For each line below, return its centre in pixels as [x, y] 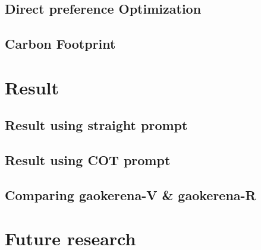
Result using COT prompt [88, 160]
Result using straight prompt [96, 125]
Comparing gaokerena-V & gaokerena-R [130, 194]
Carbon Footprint [60, 44]
